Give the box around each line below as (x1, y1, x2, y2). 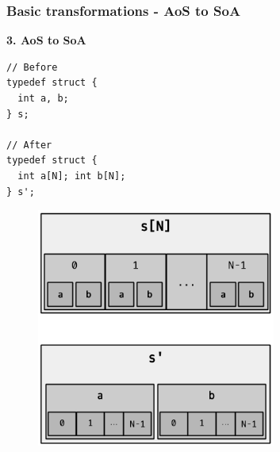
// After (6, 139, 52, 151)
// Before (6, 61, 58, 73)
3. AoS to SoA (6, 32, 86, 48)
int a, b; (17, 93, 69, 104)
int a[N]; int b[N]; (17, 170, 126, 182)
